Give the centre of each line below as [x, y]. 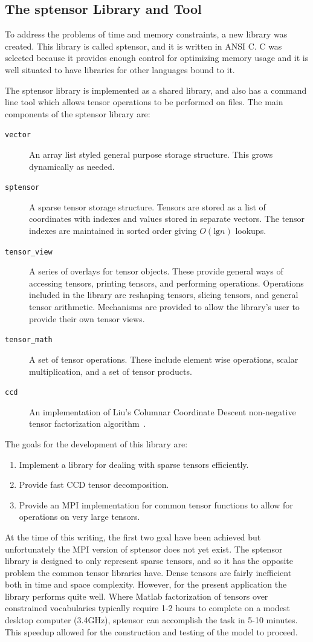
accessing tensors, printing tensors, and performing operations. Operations [166, 283]
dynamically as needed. [72, 166]
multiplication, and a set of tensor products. [111, 371]
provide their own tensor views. [87, 318]
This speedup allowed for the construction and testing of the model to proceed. [151, 631]
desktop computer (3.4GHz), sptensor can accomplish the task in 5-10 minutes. [151, 620]
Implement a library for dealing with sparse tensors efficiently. [134, 464]
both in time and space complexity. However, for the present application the [146, 584]
